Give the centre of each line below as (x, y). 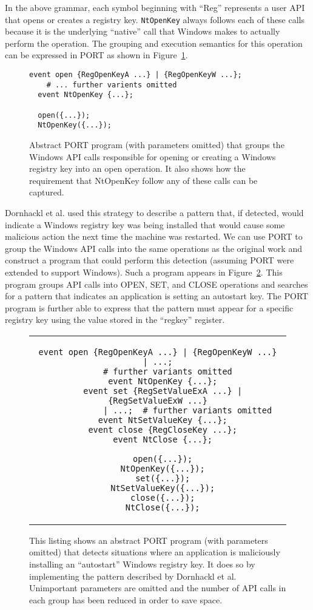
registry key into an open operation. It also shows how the (137, 168)
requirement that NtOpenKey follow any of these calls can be (143, 180)
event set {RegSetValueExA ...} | (163, 391)
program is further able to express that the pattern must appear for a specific (149, 307)
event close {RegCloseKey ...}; (163, 429)
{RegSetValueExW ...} (158, 400)
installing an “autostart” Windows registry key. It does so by (142, 564)
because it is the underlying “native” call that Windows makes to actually (143, 31)
